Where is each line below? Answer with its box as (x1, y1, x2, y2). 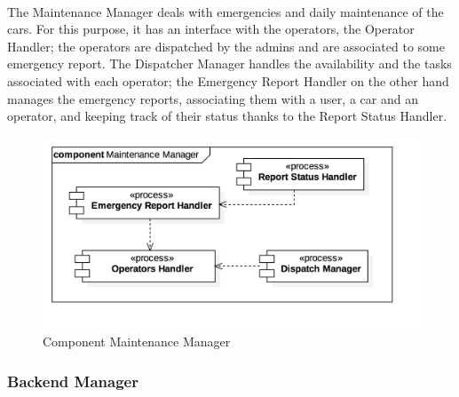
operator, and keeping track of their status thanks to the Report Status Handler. (7, 107, 447, 125)
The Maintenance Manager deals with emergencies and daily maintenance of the (7, 2, 444, 20)
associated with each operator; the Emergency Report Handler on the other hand (7, 71, 449, 90)
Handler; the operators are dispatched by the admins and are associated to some (7, 36, 445, 55)
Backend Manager (7, 369, 138, 392)
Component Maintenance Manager (43, 332, 231, 351)
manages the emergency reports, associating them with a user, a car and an (7, 89, 418, 107)
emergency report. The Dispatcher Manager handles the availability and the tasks (7, 54, 452, 73)
